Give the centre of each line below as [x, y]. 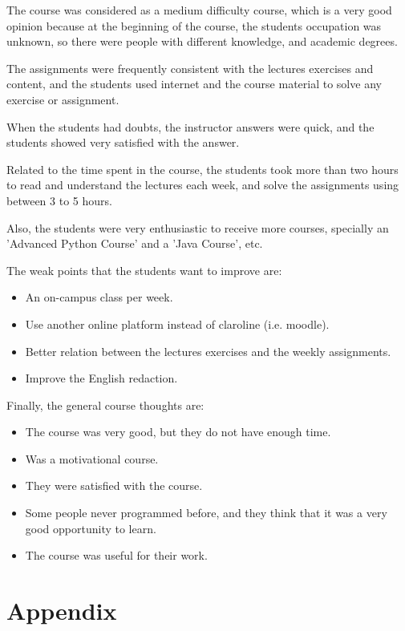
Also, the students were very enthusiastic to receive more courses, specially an [198, 227]
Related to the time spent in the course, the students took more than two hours [202, 169]
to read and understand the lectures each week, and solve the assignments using [203, 185]
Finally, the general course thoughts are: [105, 404]
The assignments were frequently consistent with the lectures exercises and [190, 68]
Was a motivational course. [92, 458]
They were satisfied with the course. [114, 485]
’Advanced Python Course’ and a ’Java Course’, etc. [135, 243]
